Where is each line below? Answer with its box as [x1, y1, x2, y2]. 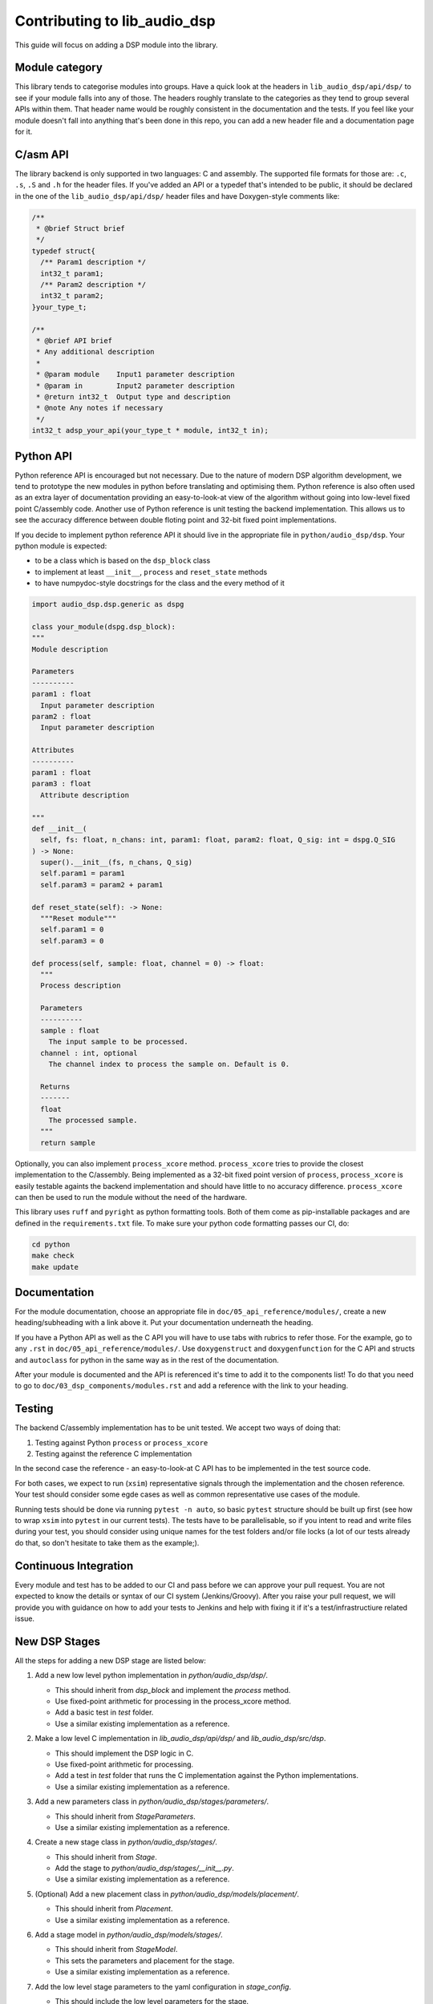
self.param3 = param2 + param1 [40, 880, 164, 889]
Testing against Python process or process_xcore [34, 1437, 208, 1447]
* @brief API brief [36, 336, 112, 345]
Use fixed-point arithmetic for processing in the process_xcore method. [55, 1696, 292, 1706]
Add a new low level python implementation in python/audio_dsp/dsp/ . [34, 1671, 269, 1680]
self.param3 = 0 [40, 936, 104, 945]
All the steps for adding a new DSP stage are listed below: [14, 1655, 206, 1665]
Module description [31, 644, 108, 653]
